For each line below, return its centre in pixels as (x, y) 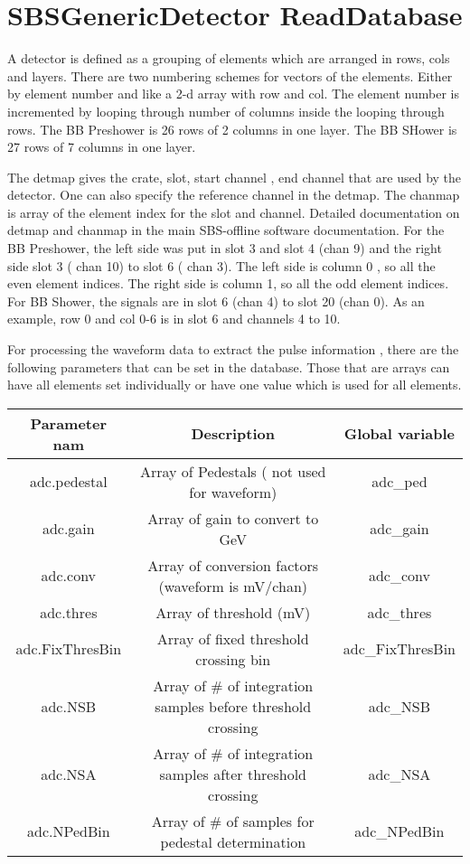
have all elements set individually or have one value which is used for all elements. (235, 385)
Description (233, 434)
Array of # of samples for (233, 821)
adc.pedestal (68, 482)
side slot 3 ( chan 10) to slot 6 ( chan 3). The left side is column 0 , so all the (221, 265)
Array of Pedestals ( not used (233, 471)
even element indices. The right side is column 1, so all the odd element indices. (228, 283)
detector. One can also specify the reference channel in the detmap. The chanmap (234, 195)
